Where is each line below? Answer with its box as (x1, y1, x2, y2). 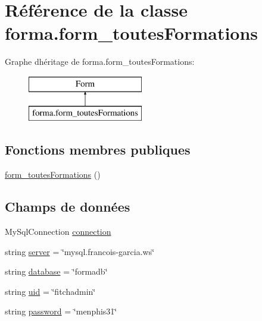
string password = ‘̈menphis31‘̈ (5, 305, 117, 317)
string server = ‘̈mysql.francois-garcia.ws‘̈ (5, 245, 155, 257)
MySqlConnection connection (5, 225, 111, 238)
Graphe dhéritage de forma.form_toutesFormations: (5, 55, 195, 68)
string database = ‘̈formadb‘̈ (5, 265, 108, 278)
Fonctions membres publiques (5, 140, 191, 159)
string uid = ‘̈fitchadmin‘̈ (5, 285, 96, 297)
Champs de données (5, 197, 130, 216)
